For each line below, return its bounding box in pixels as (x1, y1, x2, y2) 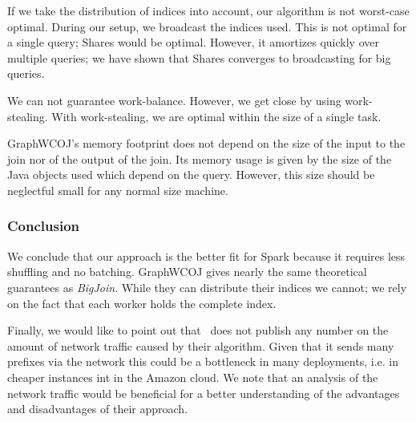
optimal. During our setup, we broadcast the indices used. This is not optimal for (7, 18, 407, 34)
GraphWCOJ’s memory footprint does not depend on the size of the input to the (7, 135, 406, 152)
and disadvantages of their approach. (7, 400, 188, 417)
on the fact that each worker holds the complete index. (7, 294, 277, 311)
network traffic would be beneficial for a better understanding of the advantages (7, 384, 400, 401)
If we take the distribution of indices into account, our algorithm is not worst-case (7, 2, 410, 18)
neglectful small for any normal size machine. (7, 181, 228, 198)
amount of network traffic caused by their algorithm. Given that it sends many (7, 337, 394, 354)
